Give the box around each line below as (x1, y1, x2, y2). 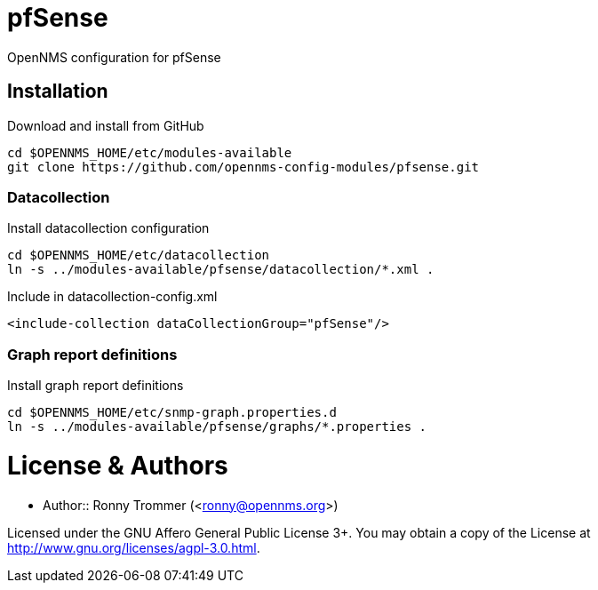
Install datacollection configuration (7, 220, 210, 236)
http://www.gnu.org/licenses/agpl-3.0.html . (7, 539, 260, 555)
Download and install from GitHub (7, 117, 204, 133)
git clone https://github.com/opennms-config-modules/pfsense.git (7, 159, 480, 174)
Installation (7, 80, 108, 103)
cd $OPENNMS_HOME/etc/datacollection (7, 248, 270, 263)
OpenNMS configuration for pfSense (7, 49, 221, 65)
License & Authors (7, 450, 228, 481)
